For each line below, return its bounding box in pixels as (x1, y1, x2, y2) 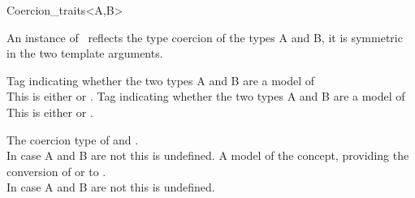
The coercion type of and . (6, 131, 139, 148)
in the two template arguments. (6, 45, 163, 62)
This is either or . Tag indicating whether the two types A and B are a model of (6, 88, 405, 105)
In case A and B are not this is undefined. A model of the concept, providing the (6, 147, 409, 164)
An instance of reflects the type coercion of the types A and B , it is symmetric (6, 28, 403, 45)
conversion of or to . (6, 162, 106, 179)
